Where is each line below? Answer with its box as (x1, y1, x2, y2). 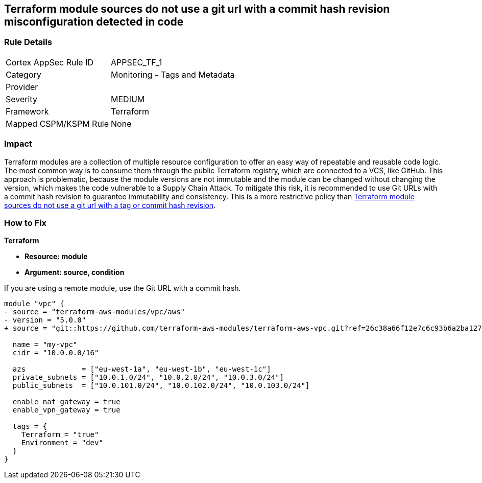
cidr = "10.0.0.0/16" (12, 349, 99, 357)
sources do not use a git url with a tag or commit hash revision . (4, 200, 216, 210)
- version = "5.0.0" (4, 316, 86, 325)
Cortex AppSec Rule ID (6, 57, 94, 67)
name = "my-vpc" (12, 340, 78, 349)
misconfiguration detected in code (4, 15, 184, 28)
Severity (6, 94, 37, 104)
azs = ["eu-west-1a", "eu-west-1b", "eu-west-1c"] (12, 365, 271, 374)
